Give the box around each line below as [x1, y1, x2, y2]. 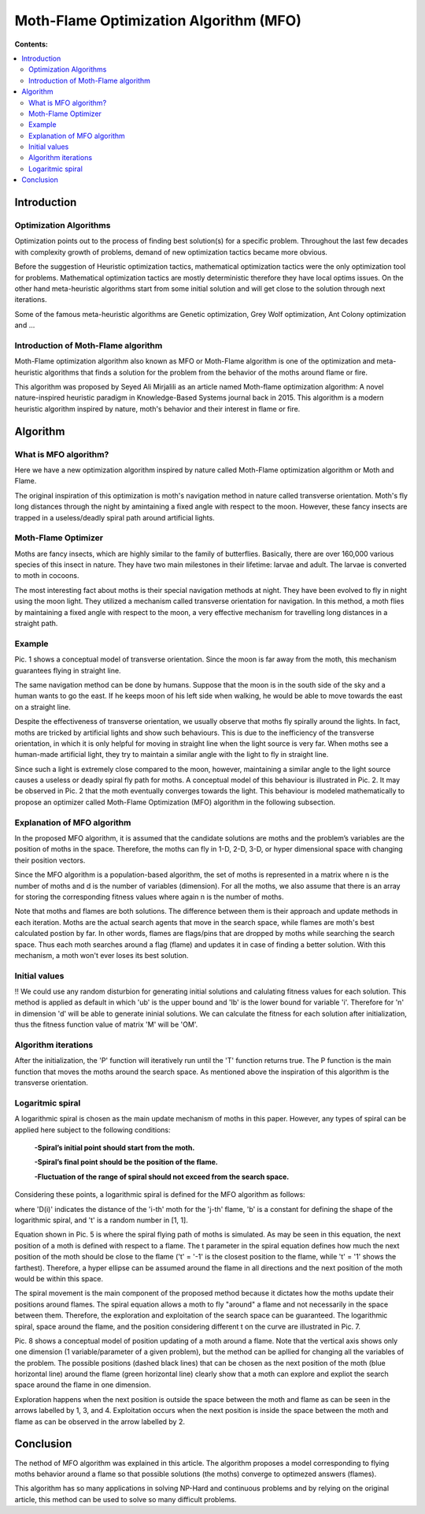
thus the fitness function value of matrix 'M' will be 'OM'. [14, 1020, 198, 1029]
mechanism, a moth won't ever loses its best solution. [14, 950, 189, 960]
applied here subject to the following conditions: [14, 1124, 171, 1135]
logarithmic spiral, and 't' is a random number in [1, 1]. [14, 1215, 188, 1225]
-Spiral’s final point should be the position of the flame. [34, 1158, 218, 1167]
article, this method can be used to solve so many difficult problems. [14, 1494, 237, 1504]
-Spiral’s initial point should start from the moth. [34, 1143, 195, 1153]
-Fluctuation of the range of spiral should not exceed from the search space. [34, 1172, 290, 1181]
